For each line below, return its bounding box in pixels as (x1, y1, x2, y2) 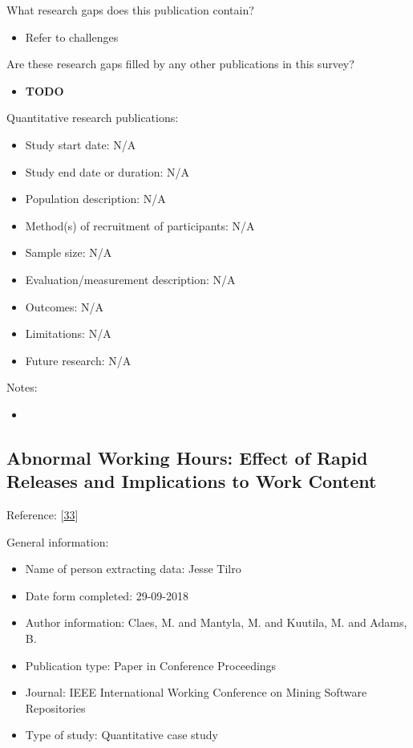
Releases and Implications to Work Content (6, 469, 377, 494)
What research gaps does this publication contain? (6, 2, 254, 18)
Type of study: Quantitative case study (25, 726, 218, 743)
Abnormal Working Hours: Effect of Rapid (6, 445, 368, 470)
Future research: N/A (25, 352, 132, 368)
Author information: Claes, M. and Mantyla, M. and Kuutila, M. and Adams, (25, 614, 407, 631)
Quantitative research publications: (6, 109, 179, 126)
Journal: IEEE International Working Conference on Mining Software (25, 684, 367, 701)
